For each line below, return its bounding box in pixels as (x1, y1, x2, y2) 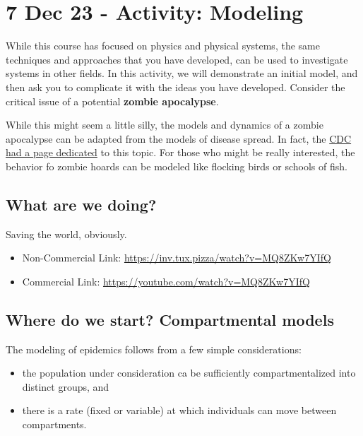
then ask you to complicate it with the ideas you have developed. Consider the (6, 79, 345, 94)
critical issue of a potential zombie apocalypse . (6, 93, 219, 108)
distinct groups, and (22, 379, 109, 394)
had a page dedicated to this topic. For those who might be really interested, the (6, 145, 355, 160)
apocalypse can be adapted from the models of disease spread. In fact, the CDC (6, 131, 352, 146)
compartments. (22, 417, 87, 432)
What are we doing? (6, 193, 157, 215)
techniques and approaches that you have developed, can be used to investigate (6, 52, 348, 66)
